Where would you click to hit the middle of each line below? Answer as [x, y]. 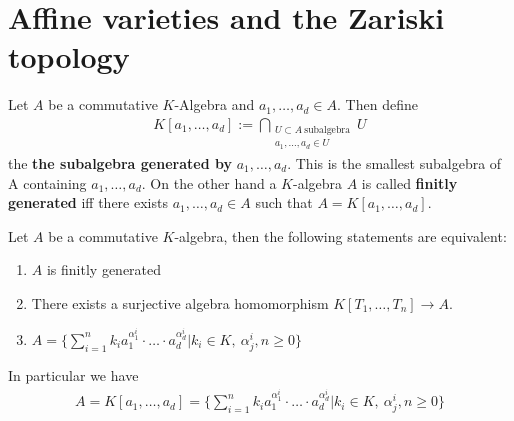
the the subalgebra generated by [120, 162]
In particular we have [73, 375]
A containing [47, 182]
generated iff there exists [88, 202]
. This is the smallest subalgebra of [394, 162]
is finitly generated [104, 269]
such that [284, 202]
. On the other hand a [209, 182]
